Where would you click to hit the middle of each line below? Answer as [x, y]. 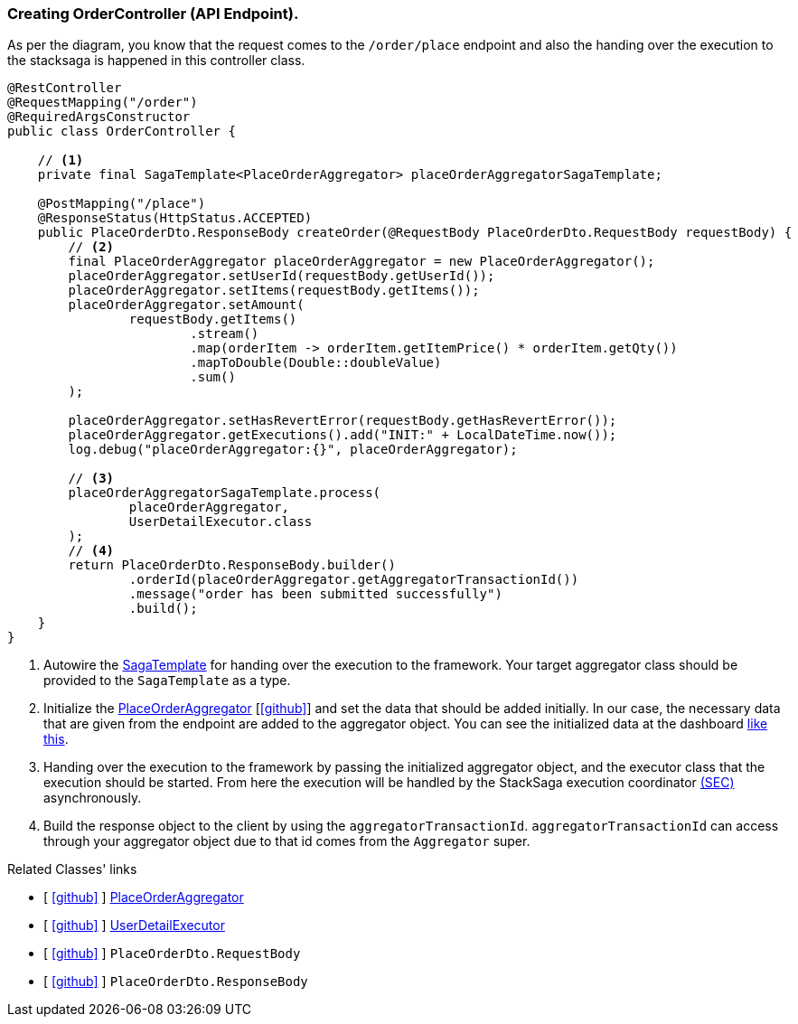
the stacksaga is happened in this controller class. [156, 61]
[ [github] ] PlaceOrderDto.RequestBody [172, 954]
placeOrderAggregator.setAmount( [186, 305]
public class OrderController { [122, 132]
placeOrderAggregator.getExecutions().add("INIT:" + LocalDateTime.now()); [343, 435]
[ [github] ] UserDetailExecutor [134, 925]
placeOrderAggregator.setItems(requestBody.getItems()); [274, 291]
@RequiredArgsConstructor [99, 117]
